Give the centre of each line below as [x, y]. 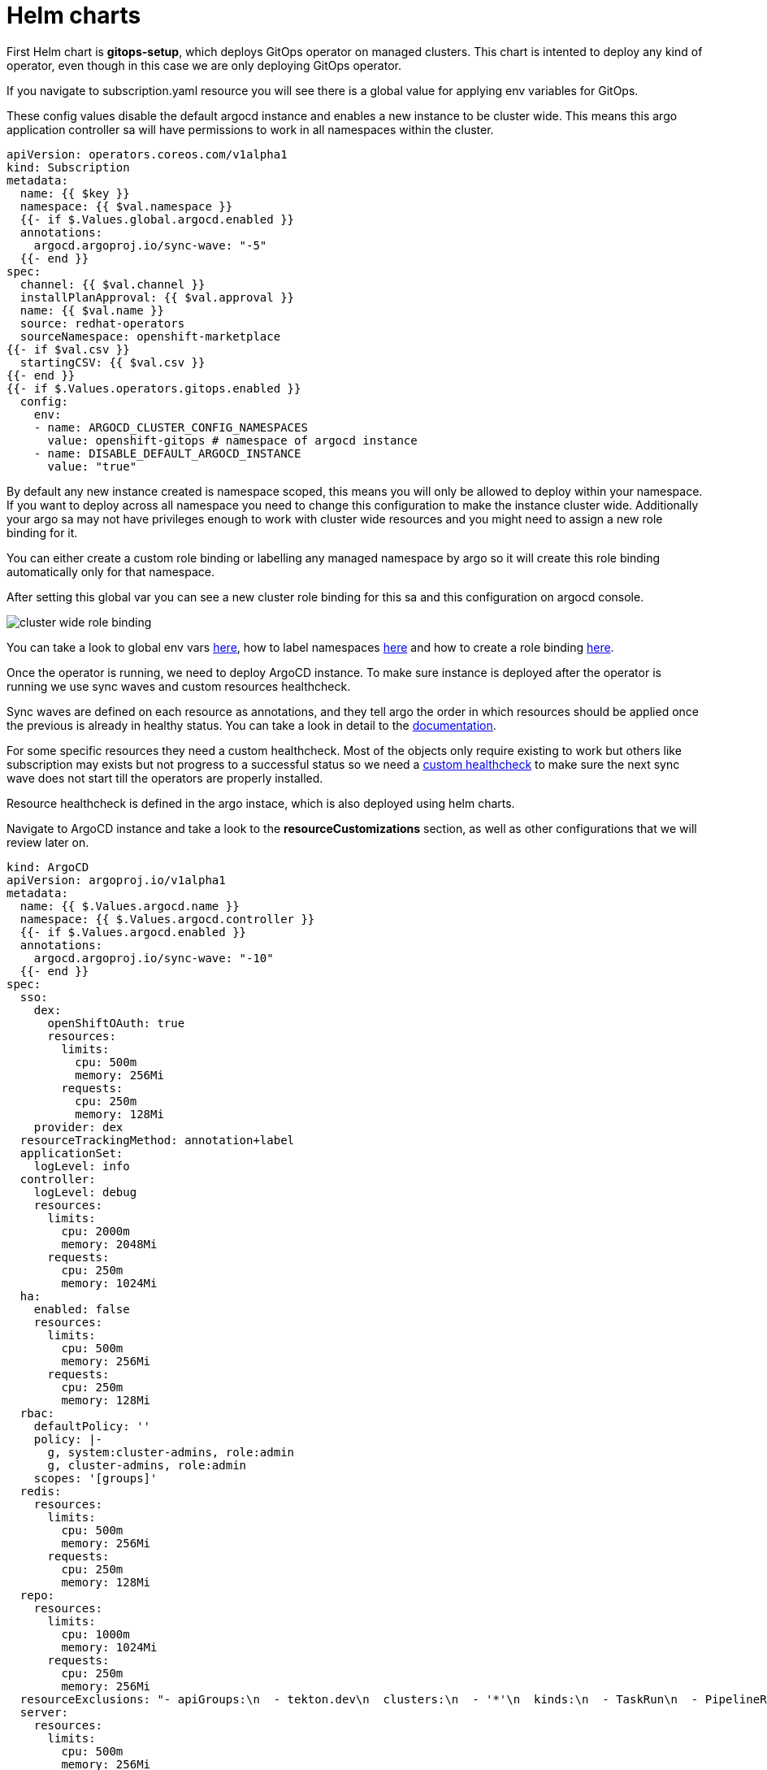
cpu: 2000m [95, 1231]
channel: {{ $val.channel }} [113, 284]
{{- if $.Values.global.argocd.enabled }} [157, 219]
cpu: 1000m [95, 1634]
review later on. [48, 842]
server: [44, 1712]
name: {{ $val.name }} [92, 310]
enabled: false [82, 1309]
